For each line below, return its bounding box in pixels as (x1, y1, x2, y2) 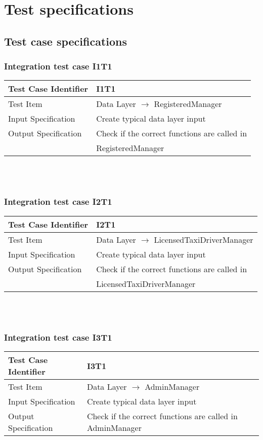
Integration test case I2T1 (4, 195, 112, 208)
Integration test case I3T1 (4, 331, 112, 343)
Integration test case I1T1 (4, 60, 112, 72)
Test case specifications (4, 33, 127, 49)
